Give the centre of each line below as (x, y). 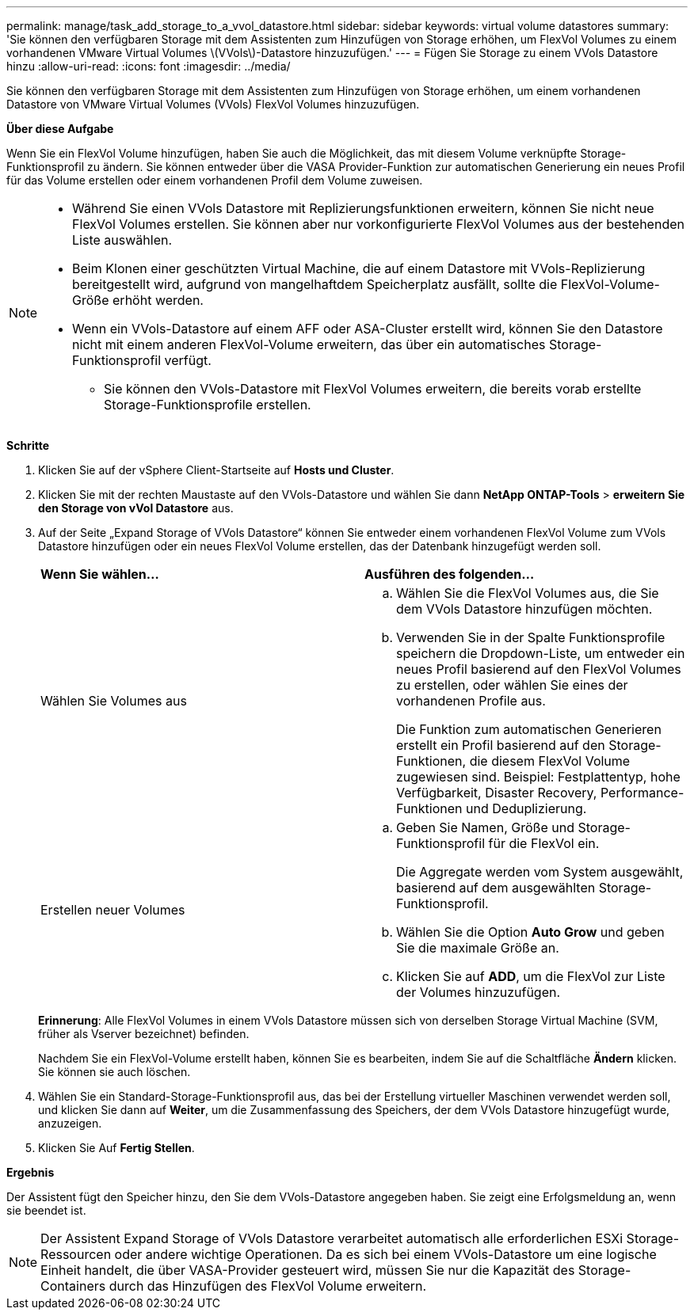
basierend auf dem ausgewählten (496, 888)
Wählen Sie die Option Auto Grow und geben (530, 932)
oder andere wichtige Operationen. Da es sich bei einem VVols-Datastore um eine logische (385, 1254)
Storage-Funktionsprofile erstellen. (208, 405)
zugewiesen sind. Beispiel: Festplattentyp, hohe (538, 777)
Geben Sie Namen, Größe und (485, 827)
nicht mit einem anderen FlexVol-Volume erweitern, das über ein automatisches (309, 344)
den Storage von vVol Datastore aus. (136, 508)
